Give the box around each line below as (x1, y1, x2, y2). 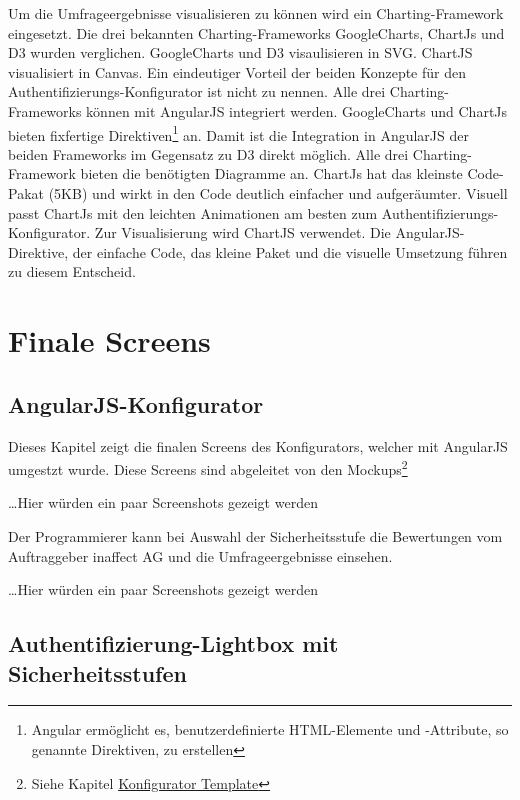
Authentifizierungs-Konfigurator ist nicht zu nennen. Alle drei (8, 81, 386, 102)
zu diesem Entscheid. (8, 261, 136, 282)
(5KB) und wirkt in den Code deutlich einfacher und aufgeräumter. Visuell (48, 183, 508, 203)
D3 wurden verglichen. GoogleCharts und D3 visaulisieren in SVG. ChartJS (8, 42, 473, 63)
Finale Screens (8, 320, 211, 361)
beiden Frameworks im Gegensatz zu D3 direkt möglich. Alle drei (8, 143, 409, 164)
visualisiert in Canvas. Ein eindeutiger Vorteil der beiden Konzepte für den (8, 61, 466, 82)
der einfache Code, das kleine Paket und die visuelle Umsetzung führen (72, 241, 508, 262)
